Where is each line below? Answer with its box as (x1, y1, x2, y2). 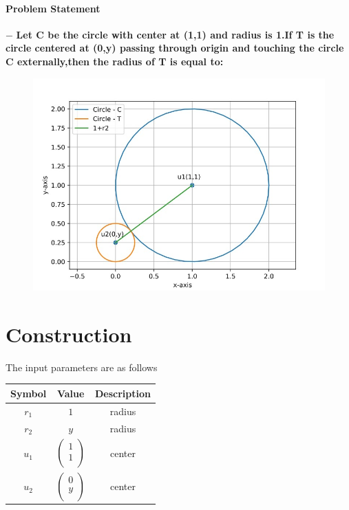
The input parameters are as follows (6, 359, 158, 374)
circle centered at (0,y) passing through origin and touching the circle (6, 41, 344, 55)
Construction (6, 320, 132, 348)
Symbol (10, 386, 47, 400)
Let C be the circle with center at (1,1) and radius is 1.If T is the (16, 27, 335, 41)
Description (94, 386, 151, 400)
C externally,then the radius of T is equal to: (6, 54, 224, 68)
